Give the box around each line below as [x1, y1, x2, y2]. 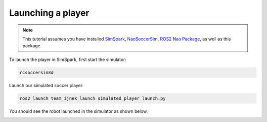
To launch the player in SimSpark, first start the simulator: [9, 57, 127, 62]
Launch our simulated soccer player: [9, 82, 84, 88]
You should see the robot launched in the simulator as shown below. [9, 108, 148, 114]
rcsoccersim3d [19, 69, 54, 75]
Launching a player [9, 7, 89, 18]
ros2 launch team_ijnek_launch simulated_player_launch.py [19, 95, 166, 101]
